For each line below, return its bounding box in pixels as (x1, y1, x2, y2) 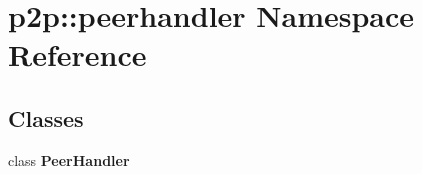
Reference (8, 34, 147, 75)
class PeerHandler (8, 149, 130, 170)
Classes (8, 102, 84, 133)
